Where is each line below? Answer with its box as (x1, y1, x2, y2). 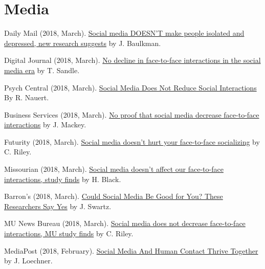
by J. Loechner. (4, 255, 53, 266)
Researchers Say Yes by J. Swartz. (4, 200, 112, 211)
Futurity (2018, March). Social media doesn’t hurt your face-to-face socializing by (4, 136, 260, 147)
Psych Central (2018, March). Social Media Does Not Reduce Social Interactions (4, 82, 257, 93)
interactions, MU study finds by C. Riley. (4, 228, 134, 239)
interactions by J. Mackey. (4, 119, 86, 130)
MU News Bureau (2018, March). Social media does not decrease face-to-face (4, 218, 246, 229)
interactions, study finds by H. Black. (4, 173, 121, 184)
